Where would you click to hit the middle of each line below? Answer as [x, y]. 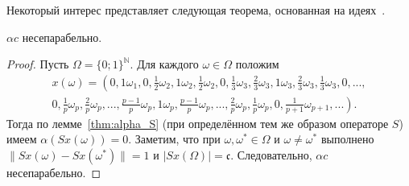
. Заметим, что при [174, 139]
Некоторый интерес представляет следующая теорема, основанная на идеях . [196, 10]
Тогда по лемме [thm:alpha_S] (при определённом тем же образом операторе [198, 123]
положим [257, 64]
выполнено [347, 139]
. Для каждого [164, 64]
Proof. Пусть [38, 64]
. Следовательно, [271, 155]
